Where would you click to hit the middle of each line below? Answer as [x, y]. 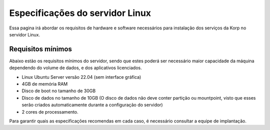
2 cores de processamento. [50, 112]
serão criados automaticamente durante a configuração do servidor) [92, 105]
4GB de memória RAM [45, 84]
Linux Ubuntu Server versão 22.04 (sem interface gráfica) [81, 77]
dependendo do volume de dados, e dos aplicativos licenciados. [75, 68]
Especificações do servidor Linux [80, 13]
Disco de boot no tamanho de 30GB [59, 91]
